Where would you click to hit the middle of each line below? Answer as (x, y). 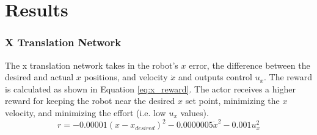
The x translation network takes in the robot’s (92, 65)
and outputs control (215, 77)
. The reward (288, 77)
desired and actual (39, 77)
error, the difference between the (250, 65)
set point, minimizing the (232, 101)
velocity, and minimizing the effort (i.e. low (86, 112)
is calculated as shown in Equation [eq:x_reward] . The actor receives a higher (150, 88)
